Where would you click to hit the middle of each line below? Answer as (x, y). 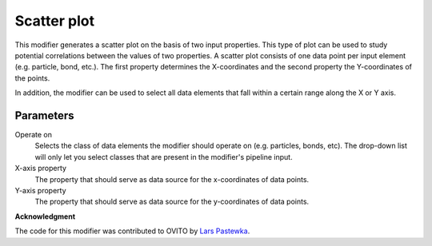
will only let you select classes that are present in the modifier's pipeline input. (164, 157)
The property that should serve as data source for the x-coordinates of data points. (172, 179)
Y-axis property (41, 190)
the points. (32, 78)
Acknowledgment (45, 216)
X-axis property (41, 169)
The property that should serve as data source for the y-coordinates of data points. (172, 202)
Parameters (44, 115)
